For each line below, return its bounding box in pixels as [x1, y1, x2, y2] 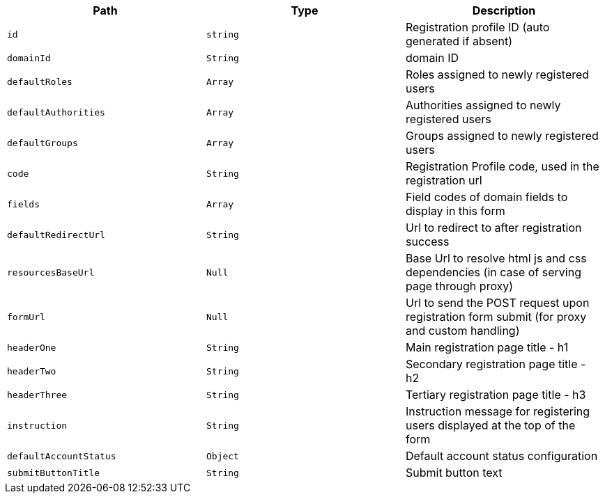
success [405, 235, 450, 248]
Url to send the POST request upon [405, 296, 590, 310]
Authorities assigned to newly [405, 98, 561, 112]
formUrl [7, 311, 45, 322]
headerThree [7, 389, 68, 400]
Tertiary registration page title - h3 [405, 388, 586, 402]
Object [206, 450, 239, 461]
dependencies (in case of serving [405, 265, 581, 279]
